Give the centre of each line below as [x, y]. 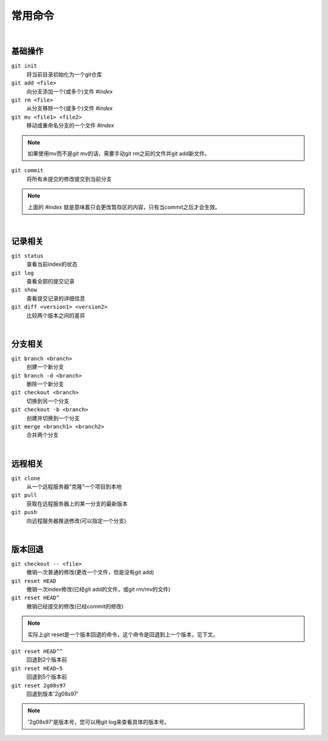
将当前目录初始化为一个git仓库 [64, 74]
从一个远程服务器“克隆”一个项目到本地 [74, 487]
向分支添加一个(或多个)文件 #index [70, 91]
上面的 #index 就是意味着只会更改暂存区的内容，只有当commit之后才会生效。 [124, 207]
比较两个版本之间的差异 [56, 315]
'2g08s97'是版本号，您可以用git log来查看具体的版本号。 [99, 722]
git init [24, 66]
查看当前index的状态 [52, 264]
